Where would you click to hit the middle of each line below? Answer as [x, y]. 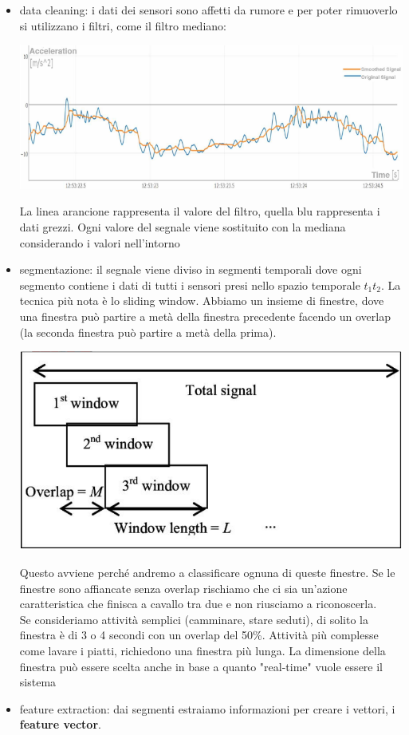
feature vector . [60, 724]
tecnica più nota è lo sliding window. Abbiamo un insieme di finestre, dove [202, 300]
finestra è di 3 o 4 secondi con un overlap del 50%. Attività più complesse [199, 635]
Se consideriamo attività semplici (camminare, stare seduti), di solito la [194, 619]
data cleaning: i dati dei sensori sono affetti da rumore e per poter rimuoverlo [208, 10]
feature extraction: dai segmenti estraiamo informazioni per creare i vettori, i [207, 708]
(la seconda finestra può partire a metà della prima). [148, 332]
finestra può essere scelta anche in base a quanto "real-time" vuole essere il [201, 666]
